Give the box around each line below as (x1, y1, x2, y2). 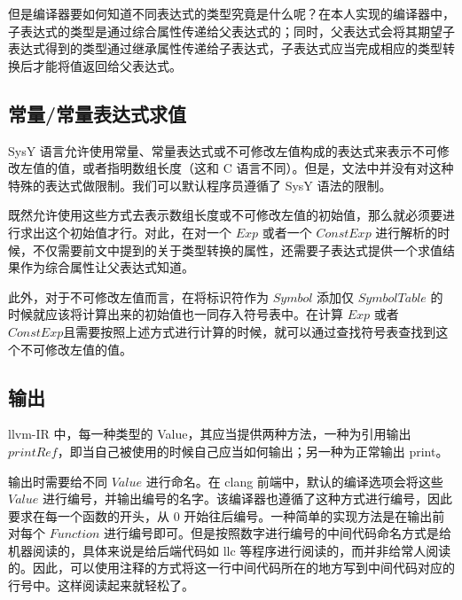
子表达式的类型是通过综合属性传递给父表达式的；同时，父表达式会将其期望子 (8, 21, 455, 40)
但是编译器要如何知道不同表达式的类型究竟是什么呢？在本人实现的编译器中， (8, 4, 455, 22)
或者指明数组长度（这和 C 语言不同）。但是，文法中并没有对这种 (82, 159, 454, 177)
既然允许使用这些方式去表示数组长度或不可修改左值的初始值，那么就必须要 (8, 206, 442, 224)
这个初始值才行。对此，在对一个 (44, 222, 231, 241)
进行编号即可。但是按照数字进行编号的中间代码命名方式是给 (103, 524, 451, 542)
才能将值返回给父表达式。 (32, 56, 182, 74)
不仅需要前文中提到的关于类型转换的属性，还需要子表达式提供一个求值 (32, 240, 442, 259)
